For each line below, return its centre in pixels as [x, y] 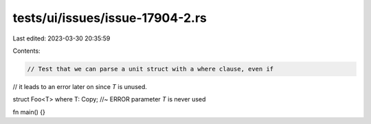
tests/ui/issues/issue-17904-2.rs [110, 18]
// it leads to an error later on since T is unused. [80, 86]
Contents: [26, 51]
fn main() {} [29, 112]
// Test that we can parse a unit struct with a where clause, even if [150, 69]
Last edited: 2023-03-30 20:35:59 [61, 38]
